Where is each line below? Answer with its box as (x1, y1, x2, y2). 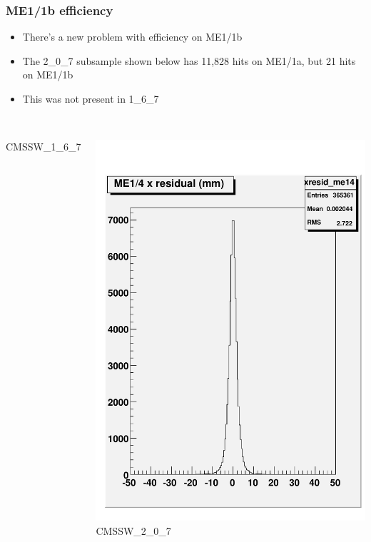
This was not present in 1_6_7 (22, 91, 159, 106)
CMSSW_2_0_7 (96, 523, 171, 538)
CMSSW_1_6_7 (6, 139, 81, 154)
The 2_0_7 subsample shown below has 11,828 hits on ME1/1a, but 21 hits (22, 53, 356, 68)
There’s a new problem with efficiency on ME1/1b (22, 29, 243, 44)
